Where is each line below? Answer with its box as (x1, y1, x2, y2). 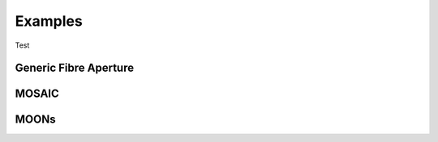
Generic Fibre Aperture (15, 61, 134, 75)
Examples (15, 12, 83, 30)
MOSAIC (15, 87, 60, 101)
